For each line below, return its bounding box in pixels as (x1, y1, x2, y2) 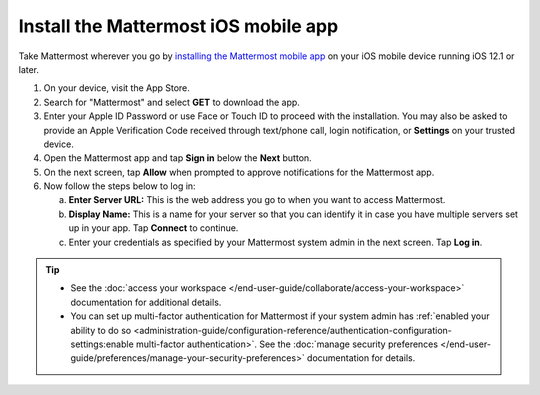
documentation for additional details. (70, 296, 222, 308)
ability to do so (70, 324, 132, 336)
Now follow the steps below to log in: (43, 180, 196, 192)
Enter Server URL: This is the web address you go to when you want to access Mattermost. (68, 194, 446, 206)
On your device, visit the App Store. (43, 82, 190, 94)
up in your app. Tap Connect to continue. (68, 222, 239, 234)
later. (18, 63, 40, 75)
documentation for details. (306, 352, 416, 364)
